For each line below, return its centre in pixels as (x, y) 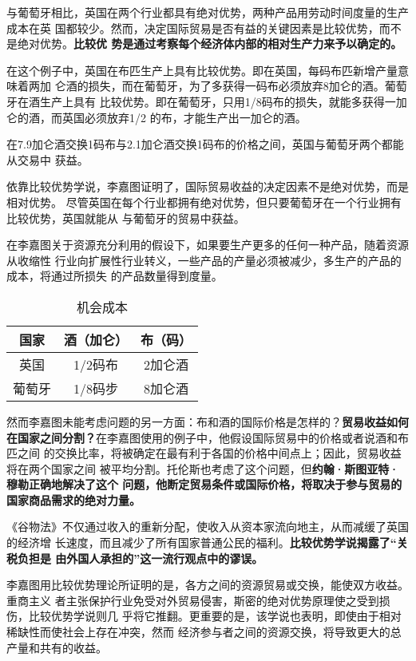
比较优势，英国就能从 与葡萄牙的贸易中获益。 (126, 218)
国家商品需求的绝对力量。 (73, 499)
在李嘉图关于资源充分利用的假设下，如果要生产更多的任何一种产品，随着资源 (208, 245)
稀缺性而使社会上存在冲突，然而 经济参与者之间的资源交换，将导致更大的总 (204, 632)
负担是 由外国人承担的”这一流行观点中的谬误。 (140, 558)
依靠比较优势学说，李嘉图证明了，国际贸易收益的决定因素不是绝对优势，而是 (208, 186)
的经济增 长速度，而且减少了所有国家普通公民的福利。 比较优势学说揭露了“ (202, 542)
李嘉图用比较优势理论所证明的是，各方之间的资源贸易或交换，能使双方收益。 (208, 585)
